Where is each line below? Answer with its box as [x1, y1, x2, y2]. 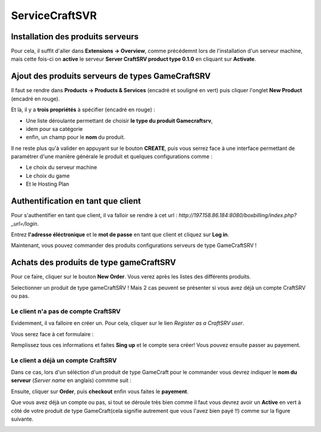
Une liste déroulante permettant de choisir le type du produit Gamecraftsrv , [26, 117, 213, 124]
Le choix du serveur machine [26, 164, 97, 171]
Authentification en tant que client [11, 196, 141, 206]
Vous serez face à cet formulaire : [11, 330, 94, 337]
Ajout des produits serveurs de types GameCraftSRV [11, 71, 211, 82]
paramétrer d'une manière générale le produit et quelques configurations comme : [11, 153, 213, 160]
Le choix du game [26, 172, 70, 179]
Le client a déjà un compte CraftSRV [11, 356, 117, 364]
